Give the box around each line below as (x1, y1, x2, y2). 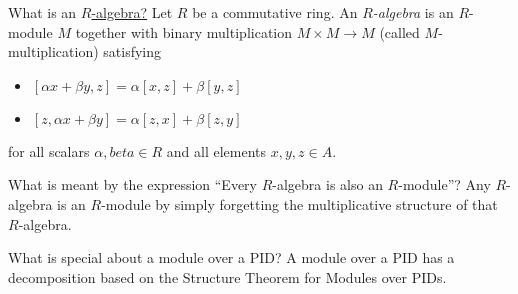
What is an (8, 2, 77, 22)
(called (379, 21, 420, 42)
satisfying (103, 41, 162, 62)
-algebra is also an (272, 174, 383, 195)
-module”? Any (398, 174, 491, 195)
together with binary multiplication (75, 21, 293, 42)
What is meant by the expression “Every (8, 174, 257, 195)
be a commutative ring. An (192, 2, 358, 22)
